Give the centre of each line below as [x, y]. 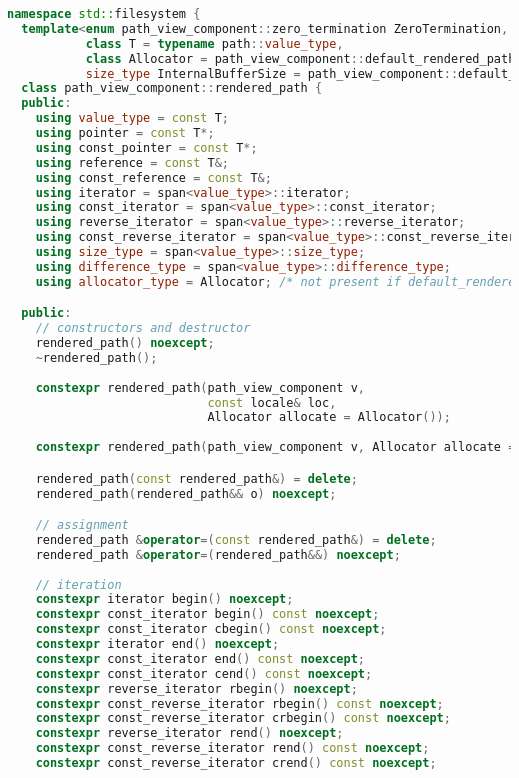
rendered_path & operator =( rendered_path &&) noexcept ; [218, 554]
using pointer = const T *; [125, 133]
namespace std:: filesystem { [104, 14]
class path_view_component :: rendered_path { [172, 88]
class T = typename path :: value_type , [214, 43]
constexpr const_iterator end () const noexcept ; [200, 658]
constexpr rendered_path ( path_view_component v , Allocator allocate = [275, 447]
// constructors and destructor [143, 328]
